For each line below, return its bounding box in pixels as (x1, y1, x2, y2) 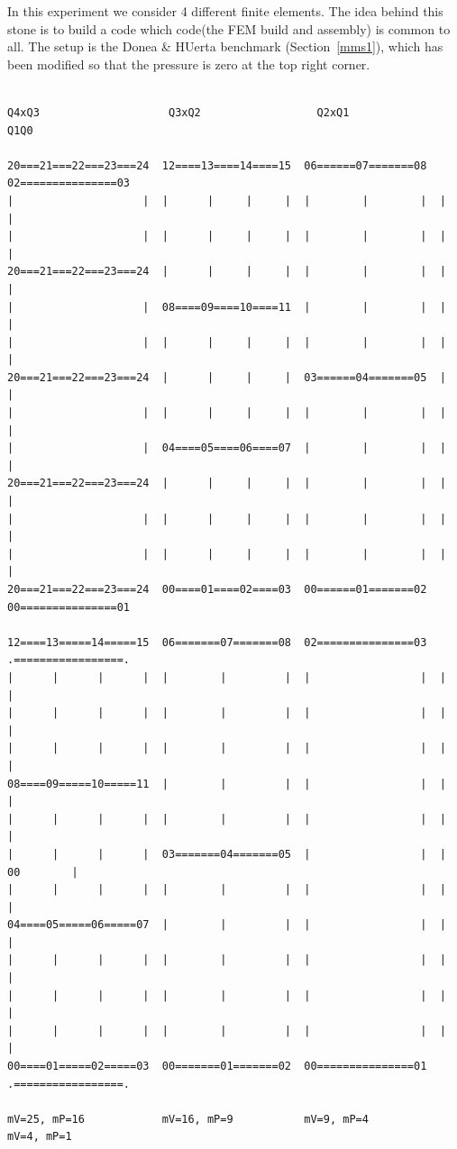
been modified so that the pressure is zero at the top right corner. (7, 54, 370, 73)
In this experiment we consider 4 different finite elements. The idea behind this (7, 2, 443, 20)
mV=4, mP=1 (7, 1130, 72, 1144)
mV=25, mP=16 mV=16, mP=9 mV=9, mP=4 (7, 1112, 369, 1126)
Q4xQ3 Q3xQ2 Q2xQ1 (7, 105, 350, 119)
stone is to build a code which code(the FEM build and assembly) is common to (7, 19, 451, 38)
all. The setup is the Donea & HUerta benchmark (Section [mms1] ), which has (7, 37, 443, 56)
